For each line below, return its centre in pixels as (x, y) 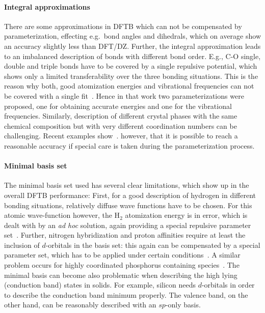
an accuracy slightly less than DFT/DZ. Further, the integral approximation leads (132, 46)
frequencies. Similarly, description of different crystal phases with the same (121, 116)
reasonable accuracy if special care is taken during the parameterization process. (129, 145)
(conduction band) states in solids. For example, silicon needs (100, 285)
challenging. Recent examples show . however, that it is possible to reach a (121, 136)
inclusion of (22, 245)
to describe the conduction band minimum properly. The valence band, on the (126, 294)
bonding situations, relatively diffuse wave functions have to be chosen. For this (128, 205)
